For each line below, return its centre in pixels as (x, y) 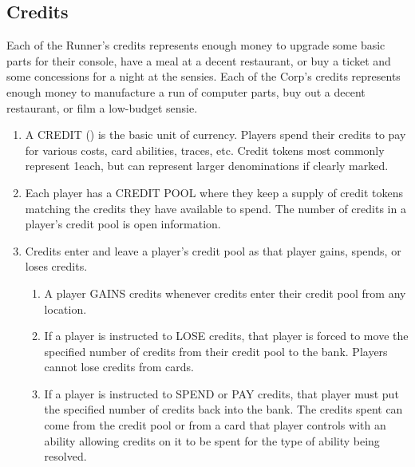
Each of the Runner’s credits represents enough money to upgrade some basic (196, 45)
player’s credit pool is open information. (123, 224)
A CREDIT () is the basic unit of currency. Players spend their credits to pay (215, 135)
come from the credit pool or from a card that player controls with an (215, 425)
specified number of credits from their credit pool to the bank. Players (216, 351)
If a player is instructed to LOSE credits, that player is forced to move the (226, 336)
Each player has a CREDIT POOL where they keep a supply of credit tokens (214, 192)
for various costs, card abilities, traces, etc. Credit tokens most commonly (205, 150)
